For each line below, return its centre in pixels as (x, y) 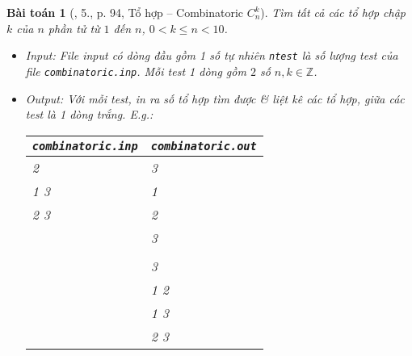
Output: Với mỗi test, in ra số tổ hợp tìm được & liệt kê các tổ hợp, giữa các (215, 98)
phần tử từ (74, 28)
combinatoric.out (204, 146)
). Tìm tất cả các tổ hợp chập (333, 12)
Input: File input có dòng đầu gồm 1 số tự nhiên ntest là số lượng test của (212, 55)
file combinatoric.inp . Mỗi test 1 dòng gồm (136, 71)
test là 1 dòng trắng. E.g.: (89, 114)
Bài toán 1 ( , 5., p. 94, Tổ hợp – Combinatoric (125, 12)
